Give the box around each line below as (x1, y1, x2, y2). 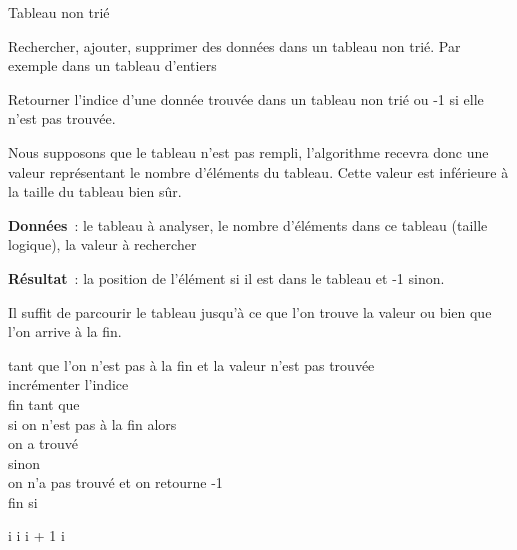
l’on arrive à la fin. (8, 321, 122, 342)
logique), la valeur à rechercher (8, 234, 197, 255)
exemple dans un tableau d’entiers (8, 55, 217, 76)
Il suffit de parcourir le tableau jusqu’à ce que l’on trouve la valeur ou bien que (8, 301, 492, 322)
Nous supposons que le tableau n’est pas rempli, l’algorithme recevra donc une (8, 141, 489, 162)
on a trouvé (8, 433, 79, 454)
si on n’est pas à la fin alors (8, 413, 177, 434)
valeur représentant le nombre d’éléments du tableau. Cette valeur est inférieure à (8, 161, 509, 182)
